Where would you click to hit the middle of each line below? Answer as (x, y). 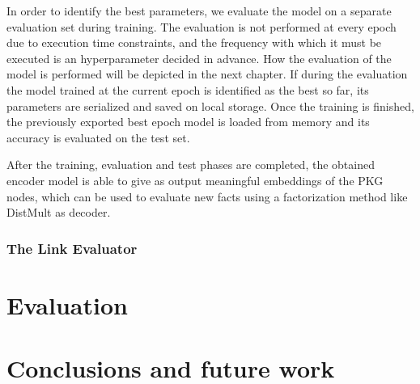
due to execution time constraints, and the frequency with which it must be (194, 42)
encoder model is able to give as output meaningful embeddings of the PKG (195, 180)
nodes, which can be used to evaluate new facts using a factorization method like (207, 196)
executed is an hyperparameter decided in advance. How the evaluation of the (199, 58)
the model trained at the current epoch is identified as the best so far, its (188, 89)
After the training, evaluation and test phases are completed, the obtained (191, 165)
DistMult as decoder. (59, 212)
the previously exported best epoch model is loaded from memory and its (188, 122)
